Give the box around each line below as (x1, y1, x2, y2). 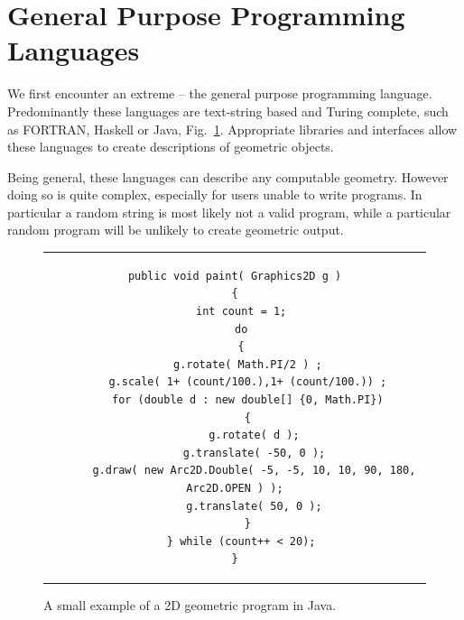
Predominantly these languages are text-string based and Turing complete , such (7, 101, 449, 120)
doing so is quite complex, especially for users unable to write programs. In (7, 185, 422, 204)
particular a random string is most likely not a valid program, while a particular (7, 202, 451, 221)
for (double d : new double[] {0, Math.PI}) (111, 393, 384, 406)
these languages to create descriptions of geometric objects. (7, 137, 334, 156)
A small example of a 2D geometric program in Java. (43, 596, 337, 615)
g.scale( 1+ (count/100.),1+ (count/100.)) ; (108, 375, 387, 389)
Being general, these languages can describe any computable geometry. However (7, 167, 449, 186)
